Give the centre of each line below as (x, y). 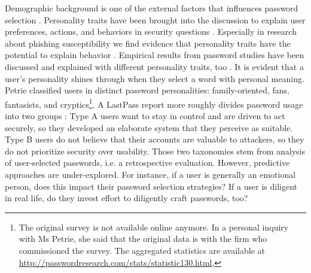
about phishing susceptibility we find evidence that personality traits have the (148, 43)
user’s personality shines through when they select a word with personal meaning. (155, 78)
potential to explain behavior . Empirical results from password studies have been (155, 55)
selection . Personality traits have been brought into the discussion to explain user (155, 19)
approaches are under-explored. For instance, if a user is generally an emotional (150, 174)
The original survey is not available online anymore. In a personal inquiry (154, 227)
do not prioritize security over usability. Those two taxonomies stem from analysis (155, 151)
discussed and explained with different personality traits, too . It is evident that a (154, 66)
